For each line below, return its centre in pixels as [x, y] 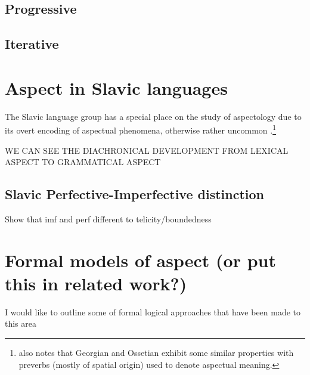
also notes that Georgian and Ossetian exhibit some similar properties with [156, 353]
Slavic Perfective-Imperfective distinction [134, 194]
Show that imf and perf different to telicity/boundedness [108, 219]
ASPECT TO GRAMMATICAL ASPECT [83, 162]
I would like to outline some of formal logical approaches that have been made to [153, 312]
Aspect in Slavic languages [116, 87]
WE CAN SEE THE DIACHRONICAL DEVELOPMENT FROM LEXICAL [147, 150]
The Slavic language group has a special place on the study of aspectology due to [153, 116]
